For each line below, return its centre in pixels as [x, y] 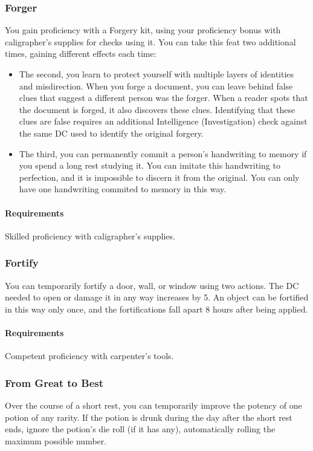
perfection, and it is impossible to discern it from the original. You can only [159, 177]
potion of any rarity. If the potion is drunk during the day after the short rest [149, 417]
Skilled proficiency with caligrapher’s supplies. [90, 235]
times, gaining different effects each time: [81, 54]
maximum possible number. [56, 440]
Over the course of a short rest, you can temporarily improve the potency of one [153, 405]
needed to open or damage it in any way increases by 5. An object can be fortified [157, 297]
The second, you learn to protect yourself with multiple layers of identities [156, 74]
